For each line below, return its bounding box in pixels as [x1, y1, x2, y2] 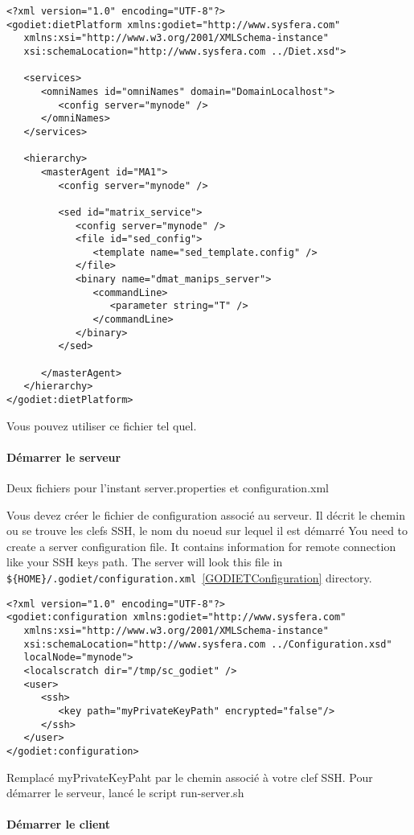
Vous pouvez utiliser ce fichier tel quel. [6, 417, 197, 434]
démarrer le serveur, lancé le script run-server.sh [6, 784, 244, 801]
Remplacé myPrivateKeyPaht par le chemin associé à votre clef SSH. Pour [6, 768, 373, 785]
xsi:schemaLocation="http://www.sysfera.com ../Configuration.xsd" [23, 638, 392, 650]
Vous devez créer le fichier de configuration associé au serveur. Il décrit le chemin [6, 506, 405, 523]
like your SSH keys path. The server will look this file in [6, 553, 283, 570]
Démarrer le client [6, 816, 111, 833]
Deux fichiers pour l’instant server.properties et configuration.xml [6, 479, 329, 496]
